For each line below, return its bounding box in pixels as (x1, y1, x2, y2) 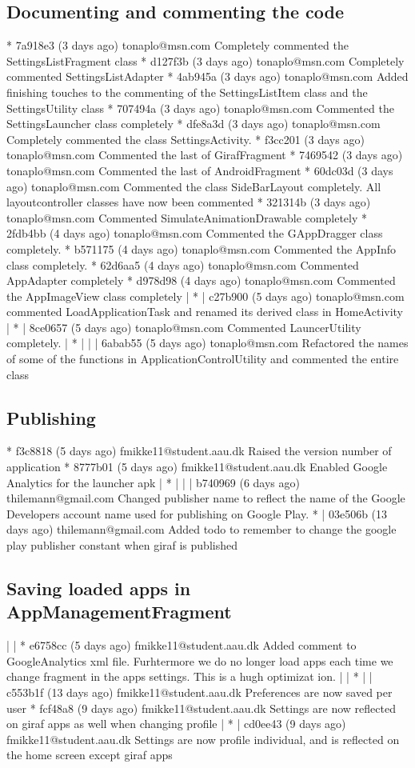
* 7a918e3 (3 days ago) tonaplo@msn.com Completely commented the (6, 37, 349, 54)
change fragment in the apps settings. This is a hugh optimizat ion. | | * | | (6, 668, 373, 685)
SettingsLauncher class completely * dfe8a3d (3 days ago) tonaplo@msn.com (6, 115, 381, 132)
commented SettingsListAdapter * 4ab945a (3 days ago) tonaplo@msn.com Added (6, 68, 409, 85)
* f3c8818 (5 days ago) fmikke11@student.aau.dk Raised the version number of (6, 442, 392, 459)
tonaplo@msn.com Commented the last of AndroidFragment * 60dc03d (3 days (6, 162, 393, 178)
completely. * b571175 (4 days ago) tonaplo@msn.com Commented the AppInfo (6, 240, 397, 257)
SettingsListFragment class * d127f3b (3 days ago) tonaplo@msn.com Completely (6, 52, 405, 69)
